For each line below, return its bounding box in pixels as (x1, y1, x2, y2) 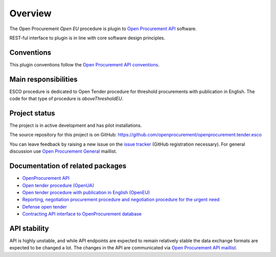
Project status (9, 109, 56, 118)
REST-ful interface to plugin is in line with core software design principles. (9, 35, 166, 41)
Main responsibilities (9, 75, 78, 84)
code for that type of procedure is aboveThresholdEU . (9, 96, 124, 102)
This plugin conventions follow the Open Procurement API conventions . (9, 61, 159, 67)
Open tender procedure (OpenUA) (22, 182, 95, 189)
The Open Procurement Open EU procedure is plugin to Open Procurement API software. (9, 26, 197, 32)
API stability (9, 224, 50, 232)
